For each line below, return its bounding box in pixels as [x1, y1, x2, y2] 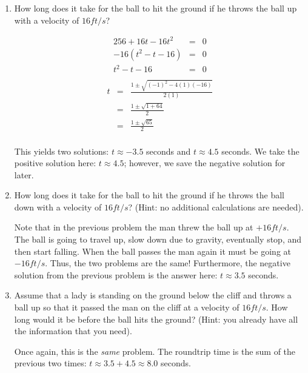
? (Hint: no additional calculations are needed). [128, 200, 304, 213]
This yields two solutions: [14, 144, 109, 157]
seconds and [146, 144, 191, 157]
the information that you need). [14, 324, 132, 337]
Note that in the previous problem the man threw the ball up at [14, 221, 253, 234]
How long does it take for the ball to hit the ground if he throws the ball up [14, 2, 297, 14]
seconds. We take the [221, 144, 300, 157]
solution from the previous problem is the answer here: [14, 268, 218, 281]
